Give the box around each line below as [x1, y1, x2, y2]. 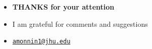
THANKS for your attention [12, 2, 115, 12]
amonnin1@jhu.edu [12, 38, 71, 45]
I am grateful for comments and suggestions [12, 18, 148, 29]
